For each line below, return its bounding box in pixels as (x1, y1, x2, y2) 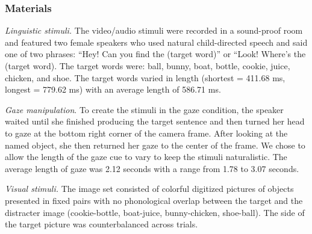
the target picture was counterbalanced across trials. (5, 218, 198, 230)
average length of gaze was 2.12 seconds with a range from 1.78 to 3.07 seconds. (5, 162, 299, 174)
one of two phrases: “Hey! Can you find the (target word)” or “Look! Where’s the (5, 48, 306, 60)
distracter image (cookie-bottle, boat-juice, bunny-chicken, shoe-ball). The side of (5, 206, 305, 218)
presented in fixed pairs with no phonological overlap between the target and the (5, 194, 303, 206)
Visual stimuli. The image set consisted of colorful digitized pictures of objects (5, 182, 294, 195)
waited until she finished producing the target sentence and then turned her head (5, 115, 305, 128)
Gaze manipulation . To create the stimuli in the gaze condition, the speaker (5, 103, 284, 115)
